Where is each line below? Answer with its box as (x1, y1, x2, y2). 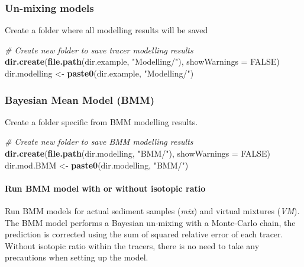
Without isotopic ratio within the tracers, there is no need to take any (5, 239, 260, 252)
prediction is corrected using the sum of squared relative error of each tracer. (5, 228, 283, 240)
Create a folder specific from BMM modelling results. (5, 115, 198, 128)
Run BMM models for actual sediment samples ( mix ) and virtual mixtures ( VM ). (5, 204, 300, 217)
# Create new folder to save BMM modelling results (5, 135, 193, 148)
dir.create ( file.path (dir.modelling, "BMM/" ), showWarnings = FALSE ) (5, 147, 271, 159)
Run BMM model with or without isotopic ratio (5, 182, 206, 194)
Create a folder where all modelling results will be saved (5, 24, 208, 36)
